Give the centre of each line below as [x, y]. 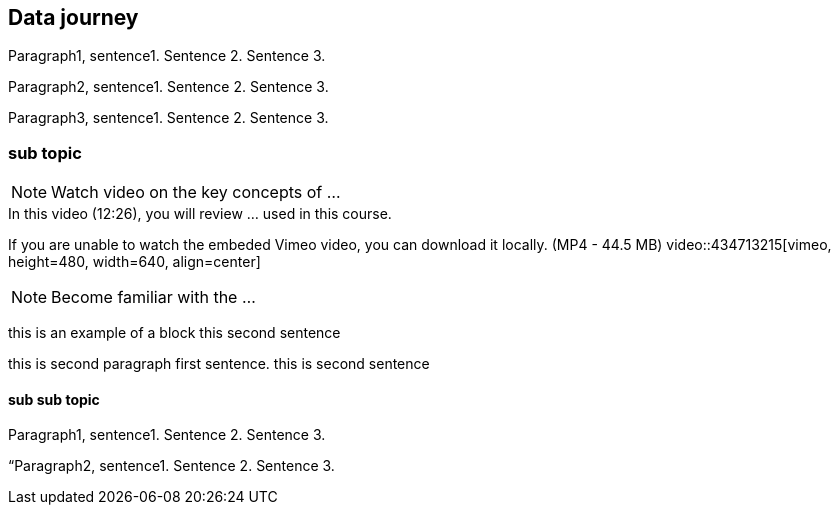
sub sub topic [54, 399]
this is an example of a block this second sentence [174, 333]
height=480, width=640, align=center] [134, 262]
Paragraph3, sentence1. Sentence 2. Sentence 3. [168, 118]
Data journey [73, 17]
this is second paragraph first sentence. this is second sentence [219, 364]
